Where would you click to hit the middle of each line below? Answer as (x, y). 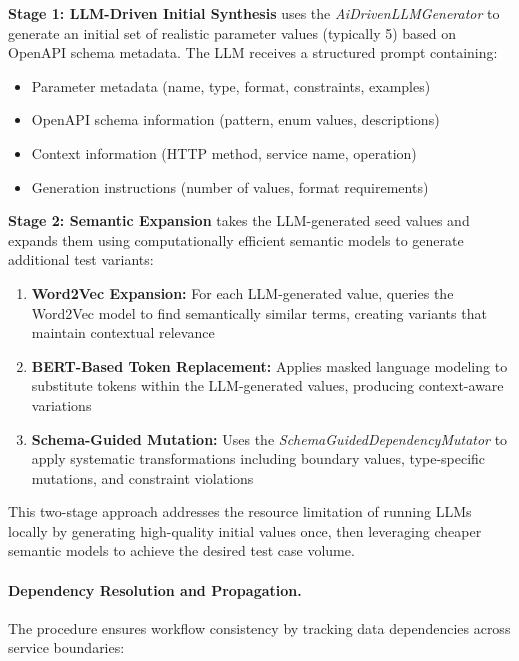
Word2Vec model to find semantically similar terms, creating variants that (259, 312)
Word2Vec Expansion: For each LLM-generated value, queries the (242, 292)
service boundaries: (66, 647)
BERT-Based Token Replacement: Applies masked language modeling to (269, 365)
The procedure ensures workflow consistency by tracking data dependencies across (259, 627)
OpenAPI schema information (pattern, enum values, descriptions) (235, 119)
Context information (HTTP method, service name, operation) (224, 152)
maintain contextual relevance (123, 332)
